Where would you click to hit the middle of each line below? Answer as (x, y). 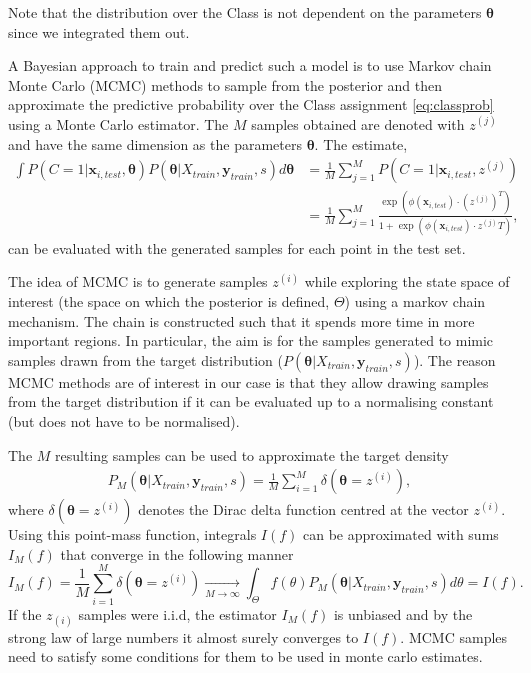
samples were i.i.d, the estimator (177, 613)
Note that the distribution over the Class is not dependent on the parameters (245, 12)
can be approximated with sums (401, 534)
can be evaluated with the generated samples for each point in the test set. (237, 247)
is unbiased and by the (403, 613)
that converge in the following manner (177, 553)
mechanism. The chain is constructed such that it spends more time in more (241, 320)
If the (25, 613)
